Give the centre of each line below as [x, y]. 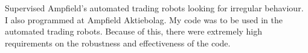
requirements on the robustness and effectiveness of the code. [118, 43]
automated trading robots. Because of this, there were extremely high [134, 31]
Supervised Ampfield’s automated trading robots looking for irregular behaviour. [154, 8]
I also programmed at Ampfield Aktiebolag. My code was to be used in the [144, 19]
